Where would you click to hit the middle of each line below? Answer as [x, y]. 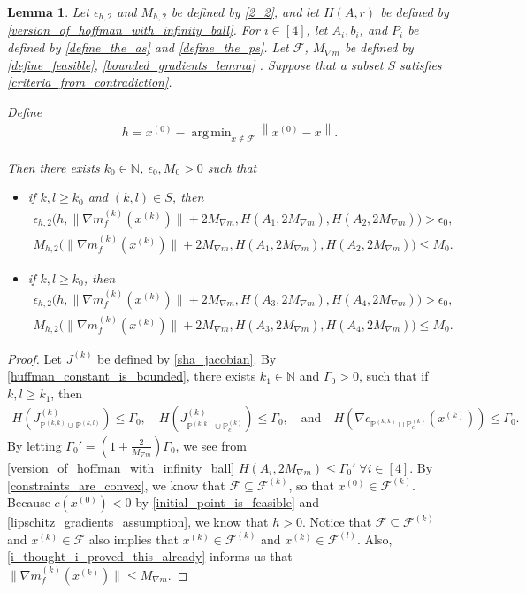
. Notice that [337, 522]
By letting [34, 445]
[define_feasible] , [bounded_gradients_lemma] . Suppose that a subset [195, 64]
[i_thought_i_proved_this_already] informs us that [150, 556]
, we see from [211, 445]
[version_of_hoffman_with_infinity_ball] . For [133, 30]
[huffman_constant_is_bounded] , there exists [132, 376]
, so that [311, 485]
